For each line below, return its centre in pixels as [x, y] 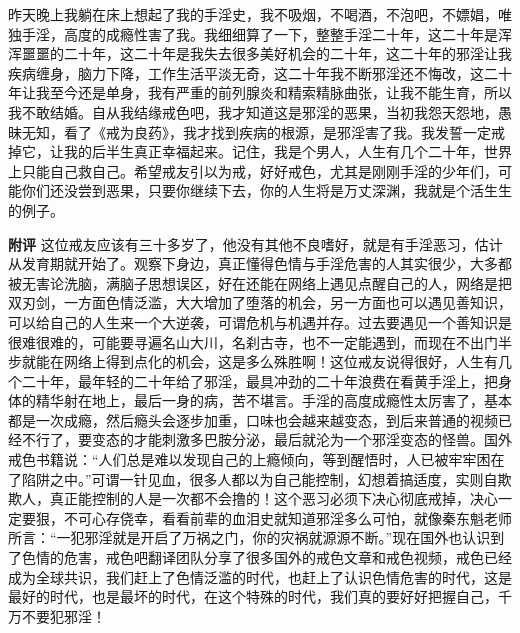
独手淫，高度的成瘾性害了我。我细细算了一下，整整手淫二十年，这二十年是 [253, 33]
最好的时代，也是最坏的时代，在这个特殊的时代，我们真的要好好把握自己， [253, 596]
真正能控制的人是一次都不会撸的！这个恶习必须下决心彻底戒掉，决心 [273, 498]
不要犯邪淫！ [63, 615]
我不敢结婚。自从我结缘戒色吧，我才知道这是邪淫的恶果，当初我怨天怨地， [253, 111]
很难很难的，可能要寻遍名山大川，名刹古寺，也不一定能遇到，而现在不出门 [253, 341]
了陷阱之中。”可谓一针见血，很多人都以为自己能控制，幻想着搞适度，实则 [246, 478]
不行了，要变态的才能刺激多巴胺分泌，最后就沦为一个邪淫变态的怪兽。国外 [266, 439]
